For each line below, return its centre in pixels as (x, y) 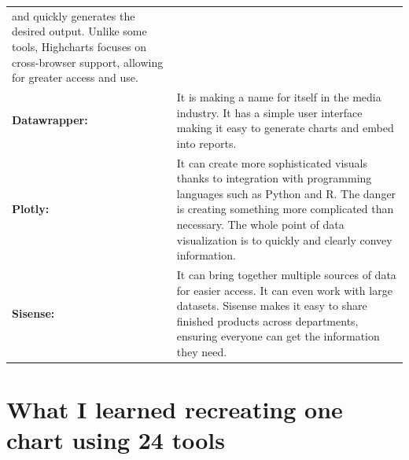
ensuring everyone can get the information (278, 336)
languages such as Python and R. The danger (286, 193)
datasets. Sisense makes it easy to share (272, 305)
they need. (202, 351)
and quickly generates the (74, 15)
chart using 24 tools (116, 440)
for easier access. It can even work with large (284, 290)
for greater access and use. (75, 77)
